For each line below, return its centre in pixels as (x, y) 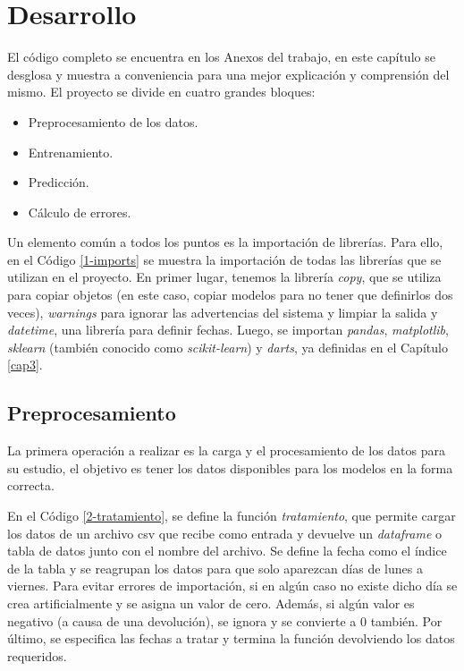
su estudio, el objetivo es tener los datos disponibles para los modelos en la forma (230, 467)
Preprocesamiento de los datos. (113, 121)
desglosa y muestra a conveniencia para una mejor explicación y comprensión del (228, 74)
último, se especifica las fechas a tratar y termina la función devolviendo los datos (231, 638)
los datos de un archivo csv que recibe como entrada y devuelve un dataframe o (225, 533)
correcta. (31, 485)
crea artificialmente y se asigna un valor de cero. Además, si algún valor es (211, 603)
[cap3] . (25, 365)
